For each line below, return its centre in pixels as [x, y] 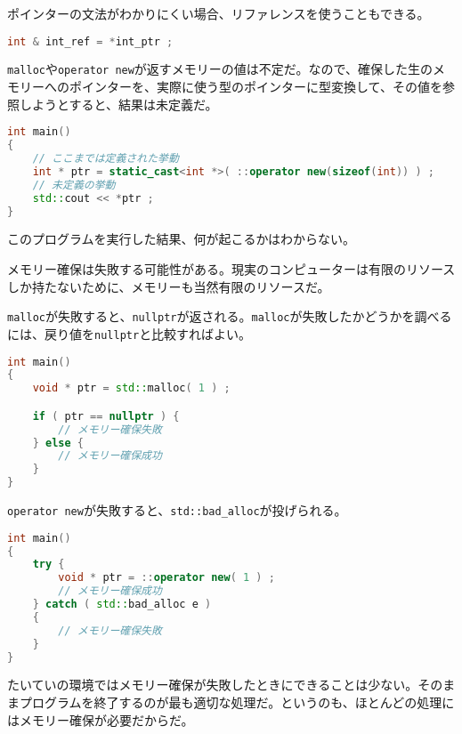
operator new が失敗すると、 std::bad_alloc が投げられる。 [177, 510]
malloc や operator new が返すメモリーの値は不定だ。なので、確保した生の [220, 69]
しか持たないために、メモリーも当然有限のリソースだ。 [169, 286]
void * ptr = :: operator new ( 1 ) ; [166, 578]
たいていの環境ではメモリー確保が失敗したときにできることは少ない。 [213, 685]
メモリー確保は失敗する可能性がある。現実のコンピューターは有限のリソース [231, 269]
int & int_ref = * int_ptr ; [90, 41]
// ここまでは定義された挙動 [105, 159]
